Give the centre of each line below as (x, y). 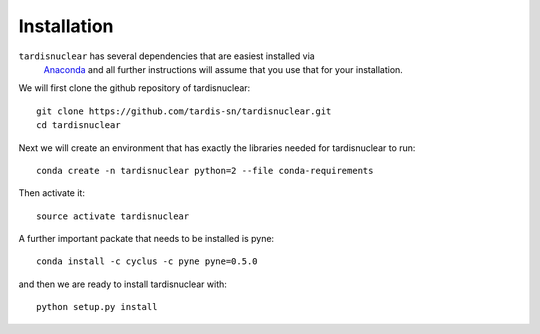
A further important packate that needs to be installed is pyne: (146, 239)
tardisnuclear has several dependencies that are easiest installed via (166, 56)
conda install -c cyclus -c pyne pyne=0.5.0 (147, 261)
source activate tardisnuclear (113, 216)
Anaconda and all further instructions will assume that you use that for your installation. (223, 69)
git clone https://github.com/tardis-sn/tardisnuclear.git (184, 111)
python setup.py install (97, 307)
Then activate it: (51, 193)
